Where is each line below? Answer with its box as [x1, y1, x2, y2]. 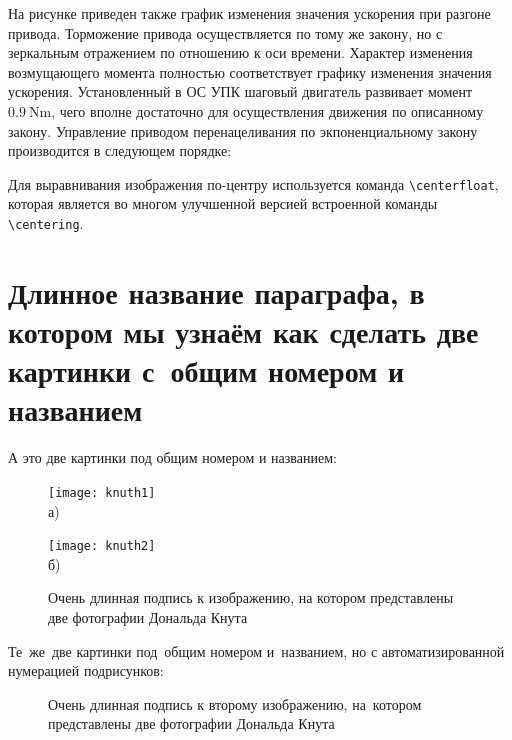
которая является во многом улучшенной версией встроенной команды [8, 193, 438, 214]
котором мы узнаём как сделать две [8, 311, 479, 352]
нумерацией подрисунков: [8, 660, 164, 681]
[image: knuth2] [48, 539, 156, 554]
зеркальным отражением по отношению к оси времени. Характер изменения [8, 42, 473, 63]
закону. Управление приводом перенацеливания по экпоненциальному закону [8, 120, 478, 141]
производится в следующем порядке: [8, 140, 232, 161]
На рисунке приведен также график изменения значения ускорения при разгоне [8, 3, 491, 23]
